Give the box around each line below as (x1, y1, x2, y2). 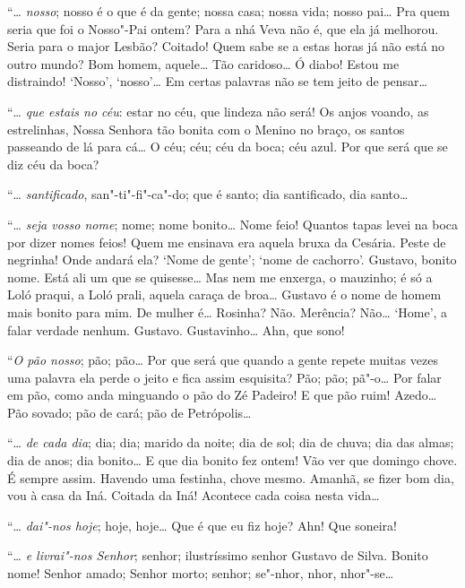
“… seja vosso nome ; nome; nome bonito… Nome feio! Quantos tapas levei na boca (7, 214, 459, 233)
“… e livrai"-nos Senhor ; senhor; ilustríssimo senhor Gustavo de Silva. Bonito (7, 546, 428, 565)
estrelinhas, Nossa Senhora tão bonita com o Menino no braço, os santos (7, 119, 405, 138)
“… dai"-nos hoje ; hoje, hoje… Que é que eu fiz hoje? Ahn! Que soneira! (7, 515, 397, 534)
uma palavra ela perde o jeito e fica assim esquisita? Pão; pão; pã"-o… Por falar (7, 367, 442, 386)
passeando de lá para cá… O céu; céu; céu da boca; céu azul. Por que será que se (7, 137, 448, 156)
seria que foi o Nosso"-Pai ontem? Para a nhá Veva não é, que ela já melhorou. (7, 19, 439, 38)
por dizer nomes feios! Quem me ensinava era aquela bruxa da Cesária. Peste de (7, 232, 446, 251)
